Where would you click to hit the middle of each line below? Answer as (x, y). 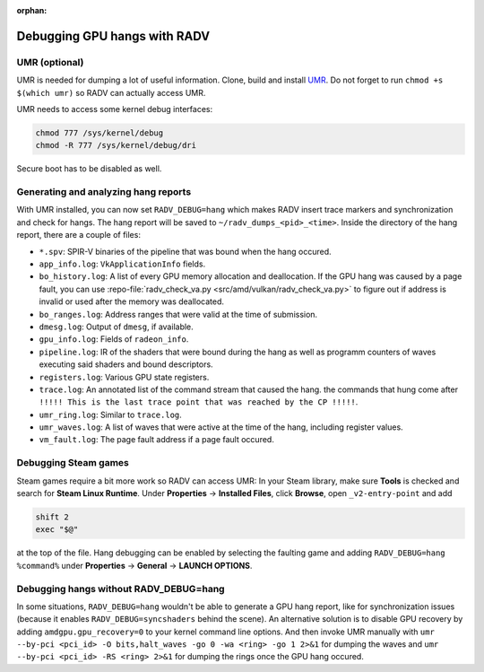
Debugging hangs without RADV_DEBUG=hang (121, 589)
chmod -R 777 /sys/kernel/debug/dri (116, 145)
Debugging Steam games (73, 463)
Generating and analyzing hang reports (104, 192)
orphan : (32, 10)
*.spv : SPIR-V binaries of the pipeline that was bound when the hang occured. (185, 251)
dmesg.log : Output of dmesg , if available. (117, 327)
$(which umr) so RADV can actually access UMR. (111, 92)
